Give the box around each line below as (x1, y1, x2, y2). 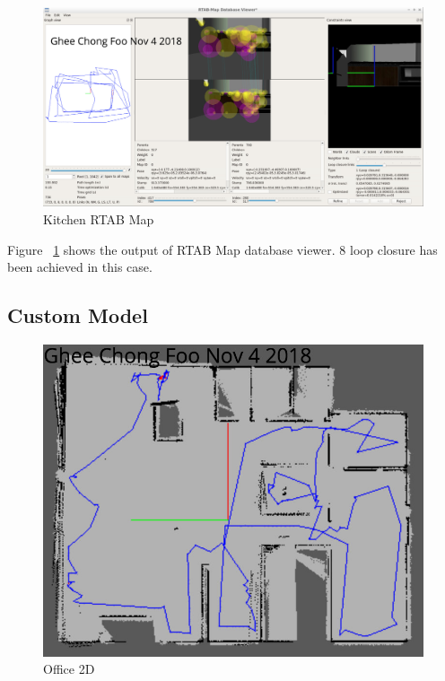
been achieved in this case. (7, 258, 153, 276)
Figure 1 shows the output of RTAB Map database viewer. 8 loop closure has (7, 240, 438, 258)
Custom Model (7, 301, 148, 329)
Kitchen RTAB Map (43, 209, 154, 228)
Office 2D (43, 659, 95, 678)
